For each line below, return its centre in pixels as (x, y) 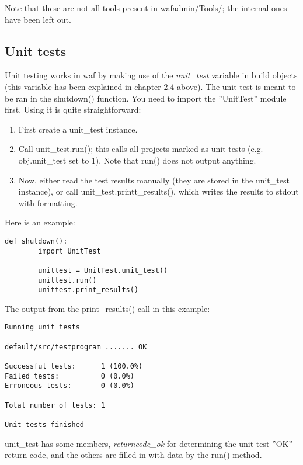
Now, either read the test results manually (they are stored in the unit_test (154, 180)
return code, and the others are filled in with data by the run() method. (133, 455)
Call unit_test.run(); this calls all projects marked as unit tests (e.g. (141, 149)
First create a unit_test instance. (78, 129)
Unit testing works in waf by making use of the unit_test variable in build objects (151, 75)
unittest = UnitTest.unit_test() (103, 270)
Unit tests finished (45, 425)
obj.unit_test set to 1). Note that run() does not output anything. (137, 160)
